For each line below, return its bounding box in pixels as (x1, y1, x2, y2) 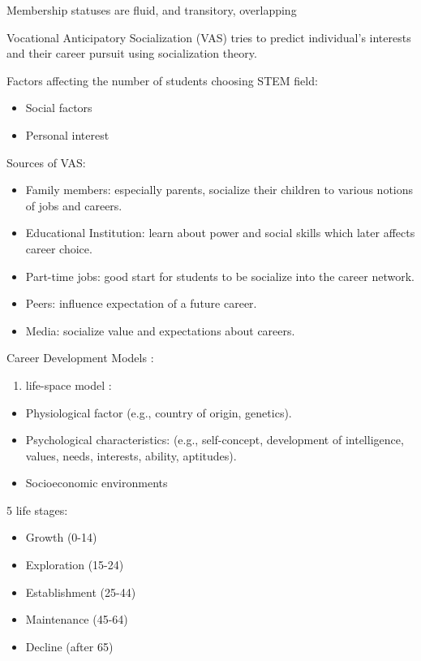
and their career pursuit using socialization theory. (6, 45, 257, 62)
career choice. (25, 240, 92, 257)
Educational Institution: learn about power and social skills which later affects (25, 224, 415, 241)
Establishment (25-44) (25, 583, 136, 600)
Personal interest (25, 126, 110, 143)
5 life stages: (6, 501, 68, 518)
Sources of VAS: (6, 153, 86, 171)
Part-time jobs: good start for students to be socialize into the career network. (25, 267, 415, 284)
